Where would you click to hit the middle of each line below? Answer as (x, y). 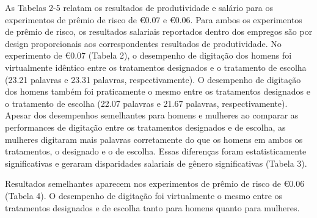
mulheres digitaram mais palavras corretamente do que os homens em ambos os (154, 139)
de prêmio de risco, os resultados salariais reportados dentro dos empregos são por (159, 31)
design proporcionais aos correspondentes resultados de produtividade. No (143, 43)
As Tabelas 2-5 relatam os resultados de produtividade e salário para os (139, 7)
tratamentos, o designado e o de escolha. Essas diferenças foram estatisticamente (156, 151)
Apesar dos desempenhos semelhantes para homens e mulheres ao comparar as (152, 115)
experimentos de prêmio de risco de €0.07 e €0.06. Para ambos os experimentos (154, 19)
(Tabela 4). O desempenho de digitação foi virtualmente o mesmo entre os (144, 195)
